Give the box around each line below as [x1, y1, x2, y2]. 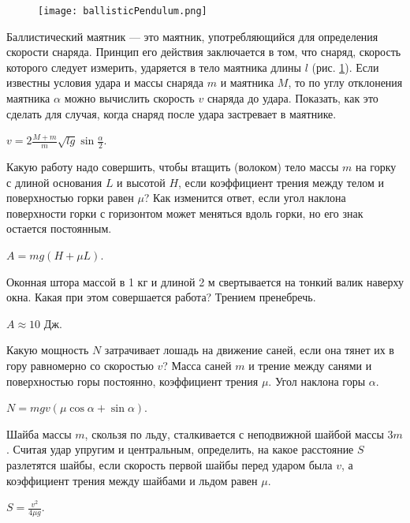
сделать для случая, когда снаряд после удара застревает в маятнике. [6, 105, 337, 121]
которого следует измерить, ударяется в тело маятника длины [6, 58, 301, 75]
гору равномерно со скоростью [6, 357, 154, 373]
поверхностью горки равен [6, 189, 134, 206]
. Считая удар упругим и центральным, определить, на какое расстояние [6, 441, 354, 458]
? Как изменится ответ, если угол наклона [143, 189, 346, 206]
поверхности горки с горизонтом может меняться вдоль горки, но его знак [6, 204, 363, 221]
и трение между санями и [248, 357, 372, 373]
